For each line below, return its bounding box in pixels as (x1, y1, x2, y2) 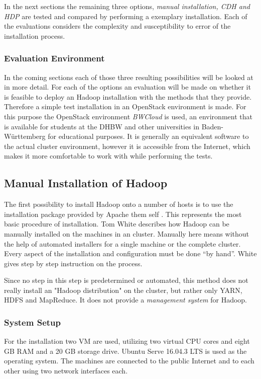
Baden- (201, 121, 224, 131)
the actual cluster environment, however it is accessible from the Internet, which (4, 140, 250, 151)
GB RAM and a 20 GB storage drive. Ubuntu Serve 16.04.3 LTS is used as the (4, 345, 247, 356)
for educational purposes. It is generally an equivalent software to (48, 131, 249, 141)
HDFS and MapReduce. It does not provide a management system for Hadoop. (4, 294, 247, 305)
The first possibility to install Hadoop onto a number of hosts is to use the (4, 199, 233, 209)
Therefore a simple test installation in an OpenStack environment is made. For (4, 101, 246, 112)
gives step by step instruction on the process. (4, 258, 143, 268)
